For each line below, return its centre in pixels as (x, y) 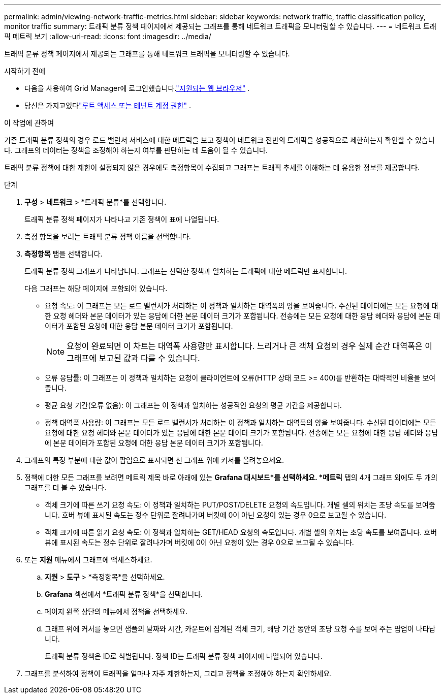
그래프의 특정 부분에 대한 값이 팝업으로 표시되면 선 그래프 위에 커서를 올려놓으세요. (154, 460)
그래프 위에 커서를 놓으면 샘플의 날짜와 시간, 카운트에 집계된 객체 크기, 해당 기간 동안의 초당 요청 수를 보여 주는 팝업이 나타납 (240, 629)
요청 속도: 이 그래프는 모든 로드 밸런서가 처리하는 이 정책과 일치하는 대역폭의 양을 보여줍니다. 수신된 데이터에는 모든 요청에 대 (242, 306)
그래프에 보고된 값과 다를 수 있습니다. (133, 358)
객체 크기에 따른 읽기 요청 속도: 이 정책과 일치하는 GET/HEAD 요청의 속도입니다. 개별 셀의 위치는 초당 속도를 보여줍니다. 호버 (241, 532)
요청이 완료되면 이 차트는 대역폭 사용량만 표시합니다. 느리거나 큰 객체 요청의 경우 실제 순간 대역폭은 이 (249, 346)
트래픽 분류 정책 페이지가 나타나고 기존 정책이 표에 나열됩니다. (122, 219)
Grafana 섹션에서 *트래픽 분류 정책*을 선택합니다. (124, 594)
